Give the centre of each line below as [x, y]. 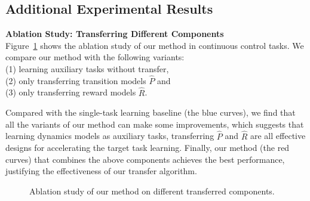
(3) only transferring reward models [71, 92]
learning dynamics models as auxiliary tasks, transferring [110, 136]
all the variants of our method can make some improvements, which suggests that [155, 124]
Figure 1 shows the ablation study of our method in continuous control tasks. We [155, 45]
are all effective [278, 136]
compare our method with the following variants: [95, 57]
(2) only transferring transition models [76, 80]
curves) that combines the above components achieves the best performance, [145, 159]
